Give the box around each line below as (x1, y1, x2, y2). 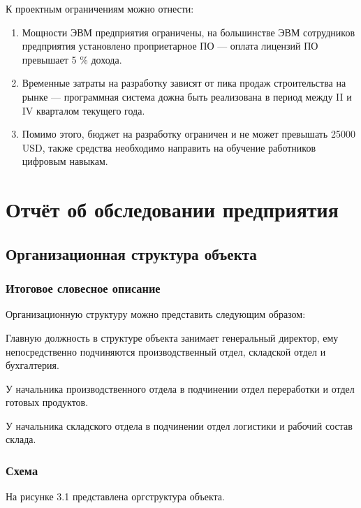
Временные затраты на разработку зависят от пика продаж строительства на (22, 75, 346, 90)
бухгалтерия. (6, 358, 59, 372)
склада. (6, 432, 36, 447)
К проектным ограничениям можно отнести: (6, 1, 194, 15)
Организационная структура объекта (6, 242, 257, 264)
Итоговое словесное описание (6, 280, 161, 297)
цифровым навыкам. (22, 154, 108, 168)
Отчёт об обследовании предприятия (6, 195, 339, 224)
